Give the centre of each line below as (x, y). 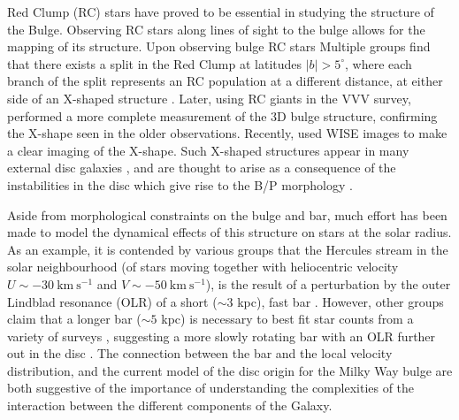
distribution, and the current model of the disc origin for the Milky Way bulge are (230, 370)
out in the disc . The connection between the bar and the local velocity (200, 353)
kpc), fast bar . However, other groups (340, 301)
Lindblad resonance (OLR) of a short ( (112, 301)
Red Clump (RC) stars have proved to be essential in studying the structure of (221, 11)
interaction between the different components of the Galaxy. (170, 405)
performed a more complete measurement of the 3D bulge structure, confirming (222, 115)
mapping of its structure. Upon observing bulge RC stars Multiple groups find (219, 46)
